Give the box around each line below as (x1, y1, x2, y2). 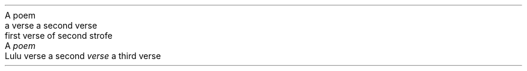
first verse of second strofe (5, 30, 112, 41)
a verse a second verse (5, 20, 97, 30)
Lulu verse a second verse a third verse (5, 51, 161, 61)
